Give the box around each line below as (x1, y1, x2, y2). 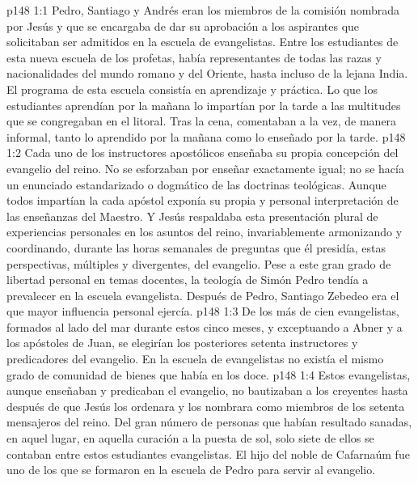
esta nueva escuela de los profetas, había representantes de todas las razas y (6, 49, 382, 66)
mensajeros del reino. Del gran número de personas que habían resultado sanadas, (6, 413, 412, 430)
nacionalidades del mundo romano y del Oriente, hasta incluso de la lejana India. (6, 65, 408, 82)
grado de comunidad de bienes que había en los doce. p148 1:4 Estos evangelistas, (6, 366, 411, 383)
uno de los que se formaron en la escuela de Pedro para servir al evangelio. (6, 461, 376, 478)
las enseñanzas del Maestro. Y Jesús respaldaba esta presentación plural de (6, 207, 378, 224)
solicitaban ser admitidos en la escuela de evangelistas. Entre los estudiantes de (6, 33, 399, 50)
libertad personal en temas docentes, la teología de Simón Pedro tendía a (6, 271, 369, 288)
